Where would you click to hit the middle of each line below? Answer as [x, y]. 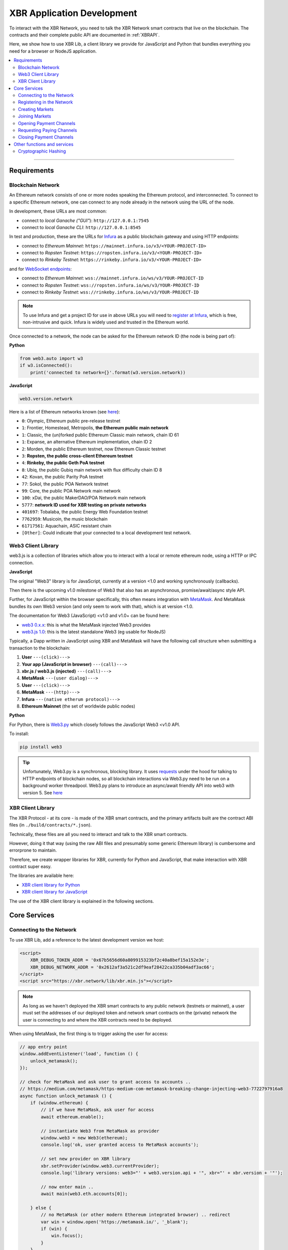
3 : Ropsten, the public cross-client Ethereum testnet [77, 456]
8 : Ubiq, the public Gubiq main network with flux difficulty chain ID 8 [92, 469]
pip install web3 [41, 747]
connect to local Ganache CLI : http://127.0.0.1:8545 [81, 227]
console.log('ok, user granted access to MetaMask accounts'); [120, 1145]
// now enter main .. [67, 1187]
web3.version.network [46, 398]
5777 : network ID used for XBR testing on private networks [84, 504]
